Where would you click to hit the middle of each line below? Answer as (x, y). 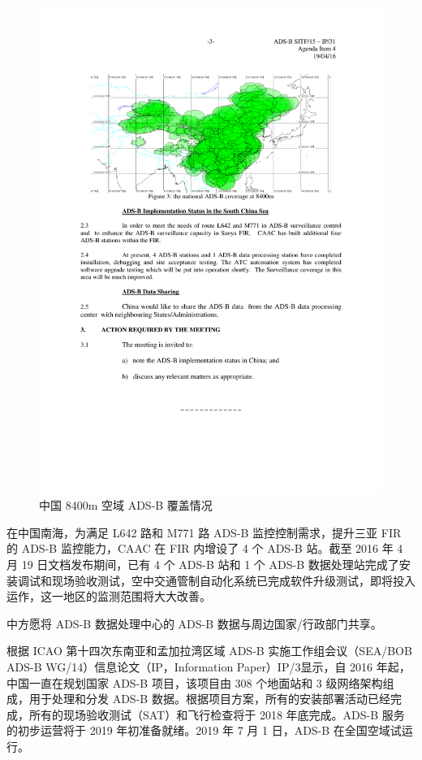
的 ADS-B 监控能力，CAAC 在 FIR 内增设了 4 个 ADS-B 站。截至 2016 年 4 (205, 548)
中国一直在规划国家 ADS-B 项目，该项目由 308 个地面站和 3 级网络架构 (195, 682)
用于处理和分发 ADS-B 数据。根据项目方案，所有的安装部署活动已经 (209, 699)
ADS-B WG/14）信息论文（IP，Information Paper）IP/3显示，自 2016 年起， (209, 667)
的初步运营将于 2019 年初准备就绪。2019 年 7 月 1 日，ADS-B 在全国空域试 (204, 730)
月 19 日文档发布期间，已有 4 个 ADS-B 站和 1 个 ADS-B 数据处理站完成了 (203, 565)
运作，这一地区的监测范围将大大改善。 (109, 596)
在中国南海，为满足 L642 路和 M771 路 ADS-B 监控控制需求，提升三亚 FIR (204, 532)
